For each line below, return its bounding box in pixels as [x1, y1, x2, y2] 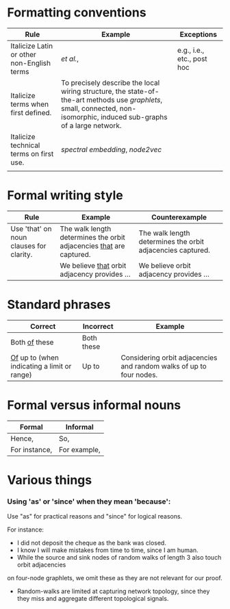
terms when [10, 99, 49, 109]
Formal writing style [7, 188, 123, 203]
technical [10, 140, 40, 150]
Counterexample [151, 212, 207, 222]
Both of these [10, 337, 54, 347]
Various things [7, 472, 92, 488]
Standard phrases [7, 297, 111, 312]
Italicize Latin [10, 41, 53, 51]
